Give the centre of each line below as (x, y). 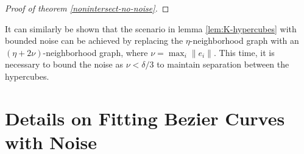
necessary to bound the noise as (64, 64)
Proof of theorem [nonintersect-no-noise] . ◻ (87, 8)
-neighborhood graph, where (95, 52)
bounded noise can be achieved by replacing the (94, 40)
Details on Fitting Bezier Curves (145, 118)
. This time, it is (244, 52)
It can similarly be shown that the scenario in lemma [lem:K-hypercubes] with (151, 28)
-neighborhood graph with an (244, 40)
